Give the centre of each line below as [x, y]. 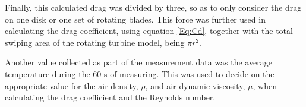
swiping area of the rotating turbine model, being [95, 42]
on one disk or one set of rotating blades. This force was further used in [135, 19]
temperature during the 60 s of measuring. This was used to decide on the [140, 73]
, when [265, 85]
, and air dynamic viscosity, [195, 85]
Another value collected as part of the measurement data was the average [138, 62]
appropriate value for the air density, [72, 85]
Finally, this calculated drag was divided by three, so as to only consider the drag [153, 7]
